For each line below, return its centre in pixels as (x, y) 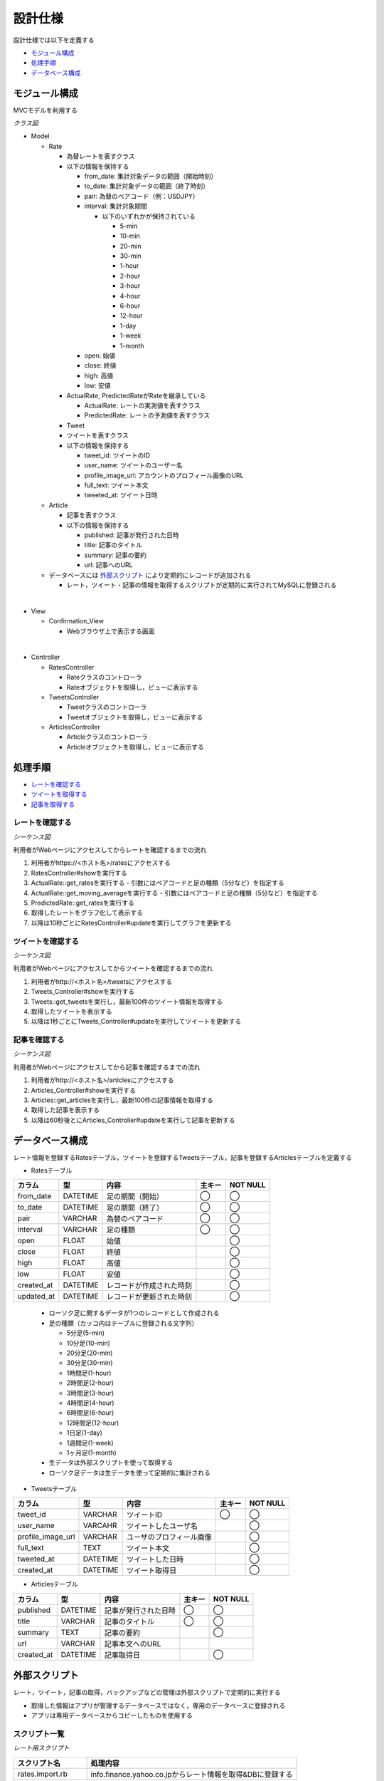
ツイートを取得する (59, 794)
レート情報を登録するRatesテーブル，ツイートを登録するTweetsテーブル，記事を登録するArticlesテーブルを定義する (182, 1157)
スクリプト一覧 (39, 1733)
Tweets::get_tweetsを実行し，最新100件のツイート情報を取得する (127, 1002)
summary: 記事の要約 (116, 555)
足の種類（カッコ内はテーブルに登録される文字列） (123, 1323)
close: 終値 (100, 365)
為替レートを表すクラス (101, 156)
